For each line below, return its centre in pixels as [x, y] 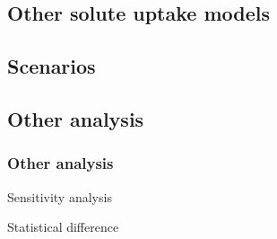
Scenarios [52, 66]
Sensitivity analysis [60, 196]
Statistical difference [63, 227]
